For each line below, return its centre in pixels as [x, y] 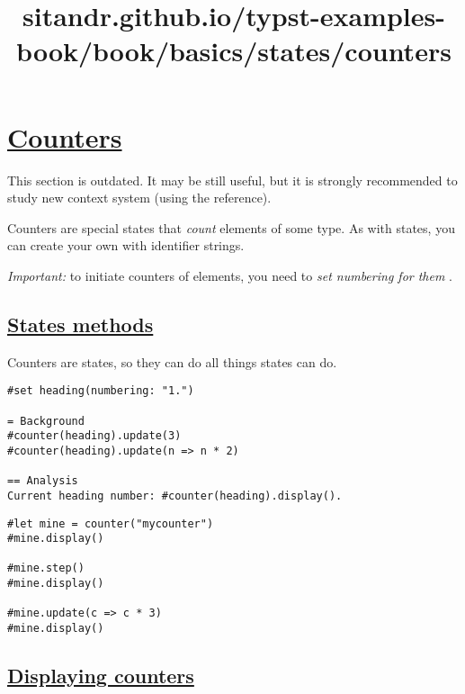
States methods [80, 324]
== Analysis [43, 481]
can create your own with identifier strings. [126, 245]
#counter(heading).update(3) [94, 436]
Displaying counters [101, 676]
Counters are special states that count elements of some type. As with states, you [231, 227]
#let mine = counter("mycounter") [111, 523]
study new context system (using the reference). [139, 198]
